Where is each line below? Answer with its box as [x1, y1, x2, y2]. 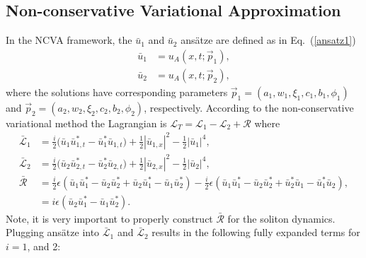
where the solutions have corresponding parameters [6, 84, 228, 99]
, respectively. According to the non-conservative [144, 100, 354, 115]
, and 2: [27, 238, 61, 253]
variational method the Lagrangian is [6, 115, 167, 130]
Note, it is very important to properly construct [6, 211, 213, 225]
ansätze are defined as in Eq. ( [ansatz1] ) [181, 33, 356, 47]
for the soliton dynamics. [227, 211, 336, 225]
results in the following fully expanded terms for [151, 225, 360, 240]
